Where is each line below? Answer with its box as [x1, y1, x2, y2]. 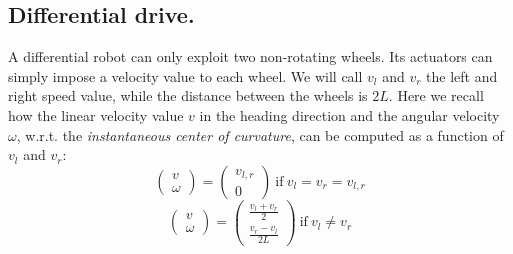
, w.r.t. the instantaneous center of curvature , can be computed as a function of [16, 124, 504, 145]
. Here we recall [388, 85, 484, 106]
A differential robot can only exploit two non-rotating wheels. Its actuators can [8, 46, 493, 67]
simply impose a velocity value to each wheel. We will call [8, 65, 363, 86]
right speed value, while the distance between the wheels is [8, 85, 368, 106]
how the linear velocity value [8, 104, 184, 125]
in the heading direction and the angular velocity [199, 104, 500, 125]
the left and [426, 65, 498, 86]
